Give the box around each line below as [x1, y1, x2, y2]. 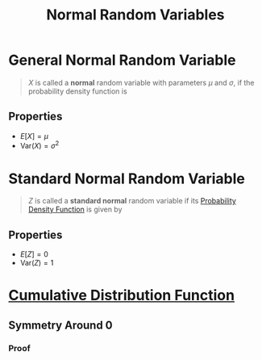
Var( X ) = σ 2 [19, 140, 60, 151]
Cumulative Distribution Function [8, 287, 235, 304]
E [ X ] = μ [19, 131, 48, 140]
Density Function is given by [27, 204, 123, 215]
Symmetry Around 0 [8, 318, 113, 332]
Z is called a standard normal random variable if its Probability [27, 196, 236, 206]
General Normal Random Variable [8, 51, 236, 69]
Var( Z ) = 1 [19, 258, 54, 268]
